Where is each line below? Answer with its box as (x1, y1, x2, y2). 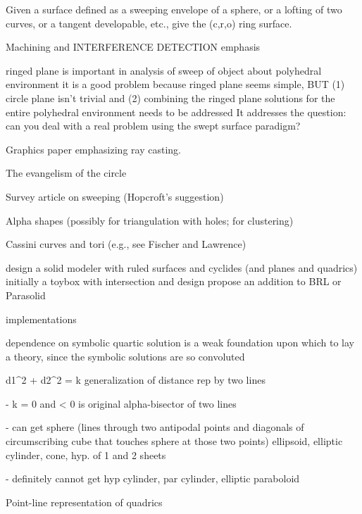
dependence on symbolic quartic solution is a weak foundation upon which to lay (6, 335, 354, 350)
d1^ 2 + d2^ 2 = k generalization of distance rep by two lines (6, 372, 266, 387)
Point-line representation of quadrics (6, 494, 163, 509)
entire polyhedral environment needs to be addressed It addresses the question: (6, 104, 347, 119)
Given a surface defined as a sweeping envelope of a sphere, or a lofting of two (6, 2, 342, 16)
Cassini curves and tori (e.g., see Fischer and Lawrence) (6, 237, 246, 251)
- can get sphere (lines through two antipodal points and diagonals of (6, 420, 304, 434)
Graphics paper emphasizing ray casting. (6, 142, 181, 156)
